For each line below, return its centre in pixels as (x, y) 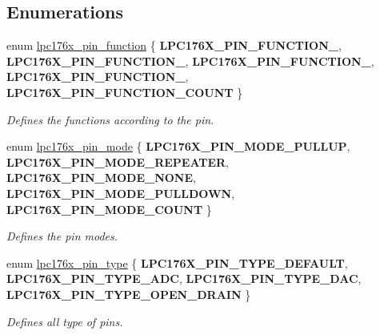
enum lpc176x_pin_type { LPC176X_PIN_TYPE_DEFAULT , (177, 262)
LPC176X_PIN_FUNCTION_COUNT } (125, 92)
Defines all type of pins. (65, 321)
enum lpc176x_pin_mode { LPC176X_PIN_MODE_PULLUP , (178, 146)
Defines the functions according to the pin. (110, 119)
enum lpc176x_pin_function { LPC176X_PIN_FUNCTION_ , (174, 45)
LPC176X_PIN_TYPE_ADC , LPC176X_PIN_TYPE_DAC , (184, 278)
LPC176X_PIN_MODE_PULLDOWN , (121, 193)
